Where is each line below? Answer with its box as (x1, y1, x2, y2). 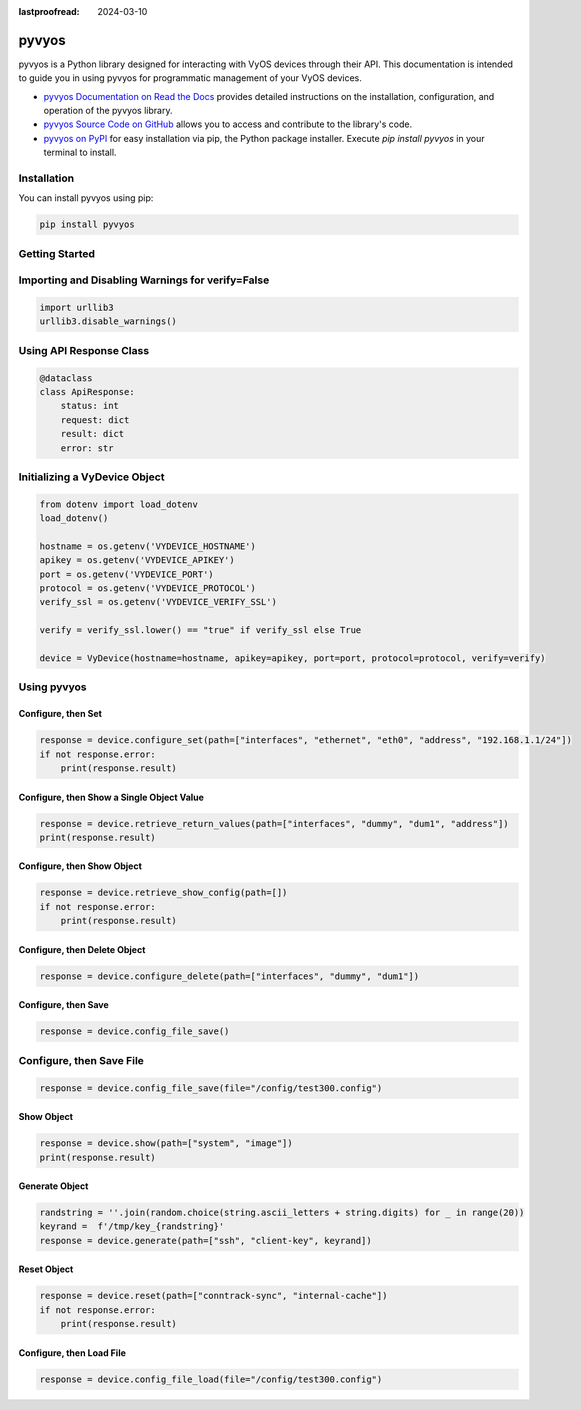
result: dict (60, 428, 125, 440)
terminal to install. (43, 146, 117, 159)
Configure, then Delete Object (18, 943, 146, 955)
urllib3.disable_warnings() (39, 316, 177, 327)
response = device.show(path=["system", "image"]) (39, 1138, 294, 1149)
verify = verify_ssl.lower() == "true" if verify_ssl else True (39, 625, 362, 636)
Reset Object (18, 1263, 74, 1275)
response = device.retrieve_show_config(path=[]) (39, 887, 288, 899)
